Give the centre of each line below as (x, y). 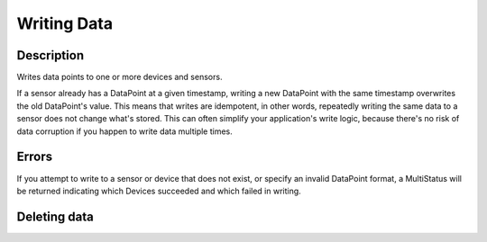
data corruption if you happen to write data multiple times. (125, 131)
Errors (35, 157)
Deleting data (55, 216)
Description (51, 55)
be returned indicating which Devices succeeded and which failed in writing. (159, 191)
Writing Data (64, 23)
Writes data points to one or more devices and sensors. (119, 77)
